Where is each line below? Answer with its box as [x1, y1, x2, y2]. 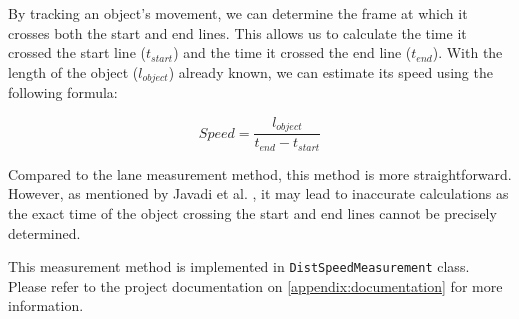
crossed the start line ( [8, 42, 146, 63]
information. [8, 295, 84, 316]
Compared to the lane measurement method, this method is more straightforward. [8, 163, 512, 184]
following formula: [8, 82, 118, 103]
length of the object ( [8, 61, 139, 82]
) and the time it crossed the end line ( [173, 42, 412, 63]
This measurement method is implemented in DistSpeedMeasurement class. [8, 256, 470, 277]
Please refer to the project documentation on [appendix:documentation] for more [8, 275, 503, 296]
